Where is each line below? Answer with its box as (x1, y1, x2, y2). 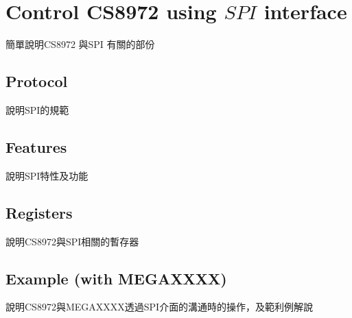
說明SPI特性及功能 (5, 168, 89, 182)
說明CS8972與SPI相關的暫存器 (5, 234, 139, 248)
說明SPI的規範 (5, 102, 69, 117)
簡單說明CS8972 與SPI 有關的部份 (5, 37, 155, 51)
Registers (5, 201, 73, 223)
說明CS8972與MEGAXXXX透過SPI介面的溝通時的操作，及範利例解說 (5, 299, 314, 314)
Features (5, 136, 67, 157)
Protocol (5, 71, 68, 92)
